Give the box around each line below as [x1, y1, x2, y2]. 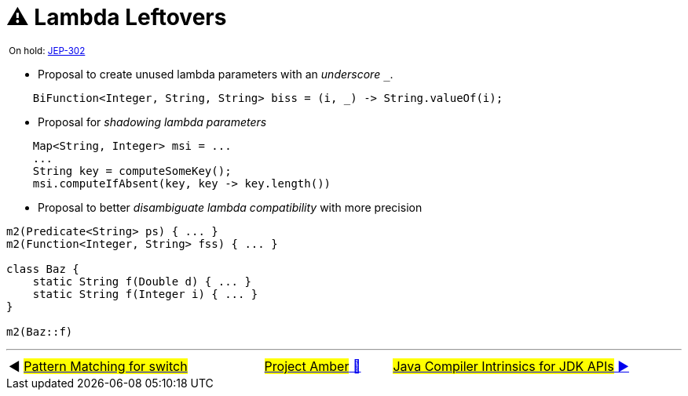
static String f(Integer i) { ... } [32, 287, 258, 300]
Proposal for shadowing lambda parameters [38, 114, 267, 129]
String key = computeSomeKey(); [32, 164, 232, 177]
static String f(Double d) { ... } [32, 274, 251, 288]
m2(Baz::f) [6, 325, 73, 338]
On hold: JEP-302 [9, 45, 86, 56]
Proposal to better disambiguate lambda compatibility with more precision [38, 200, 423, 214]
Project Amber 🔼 [264, 358, 361, 374]
